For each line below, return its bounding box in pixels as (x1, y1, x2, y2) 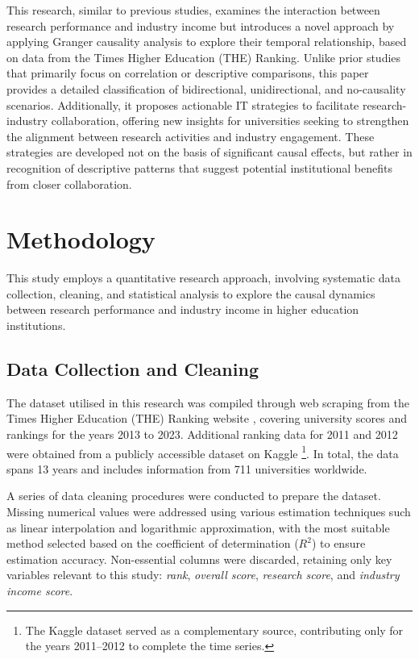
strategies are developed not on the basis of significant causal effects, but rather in (6, 144, 413, 161)
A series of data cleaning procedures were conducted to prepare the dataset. (6, 487, 381, 504)
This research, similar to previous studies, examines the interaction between (6, 2, 380, 18)
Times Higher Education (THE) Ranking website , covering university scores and (6, 410, 407, 427)
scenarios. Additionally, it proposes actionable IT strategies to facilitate (6, 96, 359, 113)
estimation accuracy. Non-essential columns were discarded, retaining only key (6, 550, 392, 567)
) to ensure (311, 535, 366, 552)
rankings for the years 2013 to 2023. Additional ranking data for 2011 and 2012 (6, 426, 398, 443)
